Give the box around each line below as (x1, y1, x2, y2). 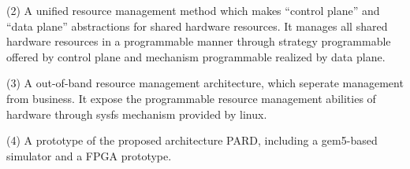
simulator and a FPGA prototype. (6, 147, 172, 163)
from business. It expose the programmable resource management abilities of (6, 90, 376, 106)
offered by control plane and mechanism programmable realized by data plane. (6, 48, 386, 64)
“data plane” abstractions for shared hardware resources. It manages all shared (6, 17, 388, 34)
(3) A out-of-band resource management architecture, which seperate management (6, 75, 404, 91)
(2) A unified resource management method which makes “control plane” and (6, 2, 380, 18)
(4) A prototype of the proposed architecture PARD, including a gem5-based (6, 132, 378, 149)
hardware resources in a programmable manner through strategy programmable (6, 33, 391, 50)
